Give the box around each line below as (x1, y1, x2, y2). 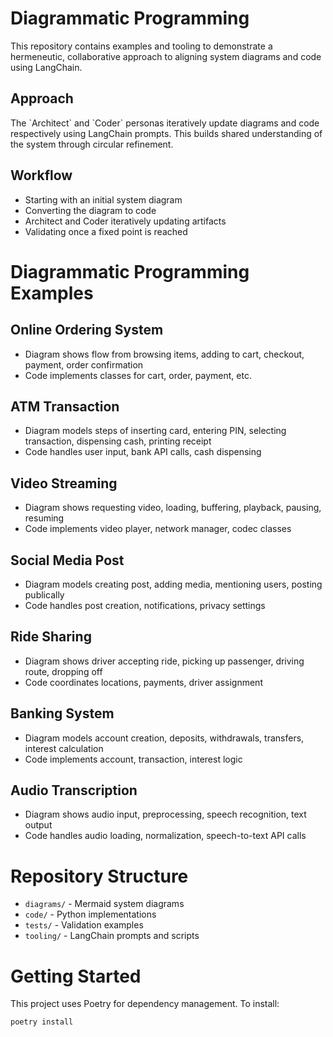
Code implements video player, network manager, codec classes (24, 523, 292, 535)
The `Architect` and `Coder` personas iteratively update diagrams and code (10, 117, 320, 129)
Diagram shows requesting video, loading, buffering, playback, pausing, (24, 502, 322, 514)
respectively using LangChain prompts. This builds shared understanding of (10, 127, 323, 139)
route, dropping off (24, 665, 103, 677)
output (24, 819, 53, 831)
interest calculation (24, 742, 104, 754)
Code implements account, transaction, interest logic (24, 753, 243, 765)
